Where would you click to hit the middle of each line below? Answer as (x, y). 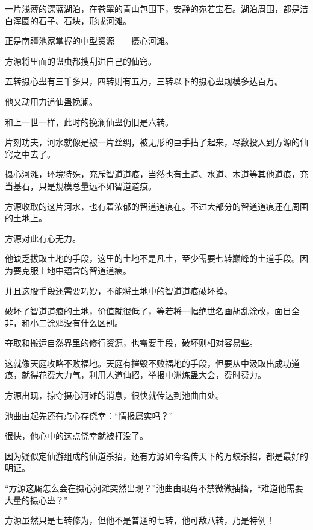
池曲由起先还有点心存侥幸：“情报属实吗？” (89, 415)
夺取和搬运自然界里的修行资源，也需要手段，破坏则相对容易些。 (131, 343)
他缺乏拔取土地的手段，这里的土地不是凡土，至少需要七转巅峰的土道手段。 (152, 258)
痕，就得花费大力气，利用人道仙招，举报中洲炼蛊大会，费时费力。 (135, 375)
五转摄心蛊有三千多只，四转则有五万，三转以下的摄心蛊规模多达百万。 (144, 81)
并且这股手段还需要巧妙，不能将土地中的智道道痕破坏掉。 (119, 290)
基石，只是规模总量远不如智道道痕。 (85, 185)
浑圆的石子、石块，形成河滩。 (72, 20)
